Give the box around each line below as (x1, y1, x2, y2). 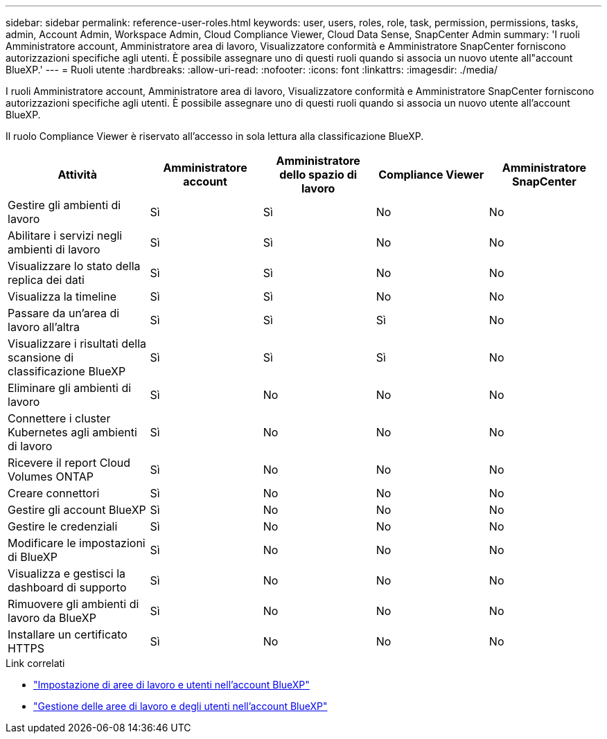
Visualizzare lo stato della (8, 259, 141, 273)
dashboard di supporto (8, 580, 127, 594)
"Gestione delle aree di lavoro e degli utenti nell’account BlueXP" (33, 700, 328, 712)
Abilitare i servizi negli (8, 229, 123, 242)
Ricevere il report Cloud (8, 456, 131, 470)
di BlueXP (8, 550, 58, 564)
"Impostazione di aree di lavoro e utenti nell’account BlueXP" (33, 679, 310, 691)
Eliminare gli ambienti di (8, 381, 132, 395)
